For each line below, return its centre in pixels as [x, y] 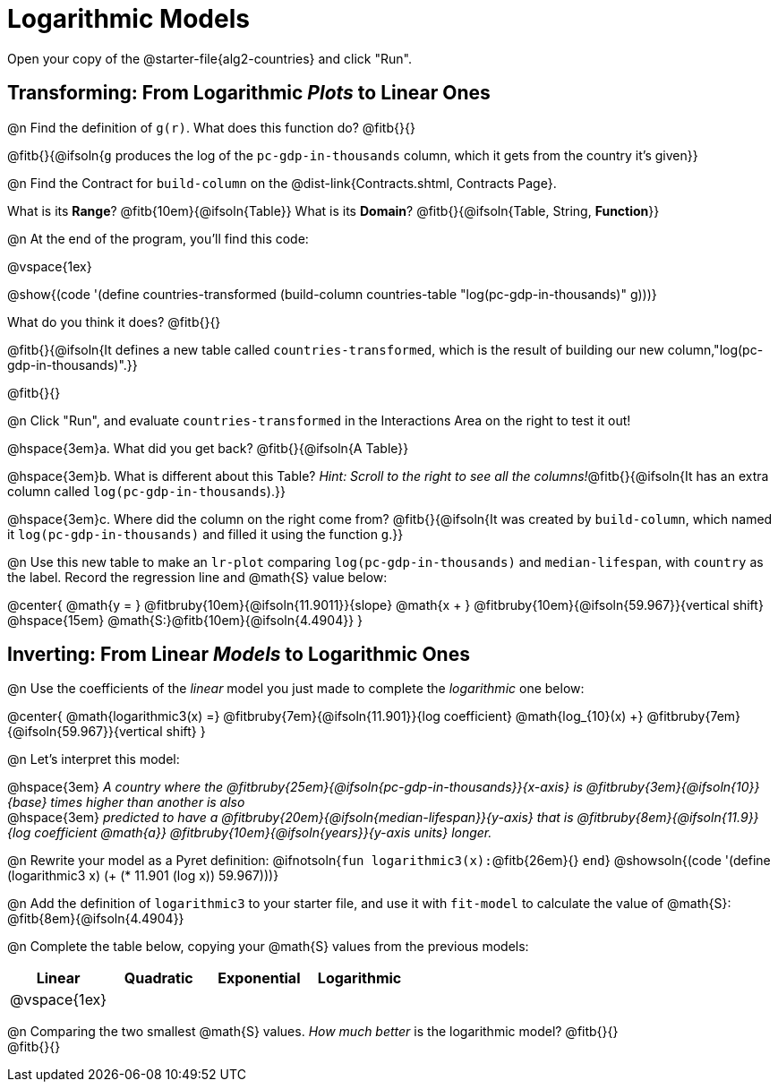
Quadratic [158, 978]
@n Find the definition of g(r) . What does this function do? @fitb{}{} [211, 127]
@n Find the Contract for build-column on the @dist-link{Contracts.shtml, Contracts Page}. [282, 183]
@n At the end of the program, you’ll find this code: [158, 238]
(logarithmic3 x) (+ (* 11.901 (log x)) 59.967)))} [143, 876]
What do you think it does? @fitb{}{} [114, 322]
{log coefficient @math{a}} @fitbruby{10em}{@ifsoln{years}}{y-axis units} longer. [250, 833]
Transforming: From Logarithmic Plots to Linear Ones [249, 93]
